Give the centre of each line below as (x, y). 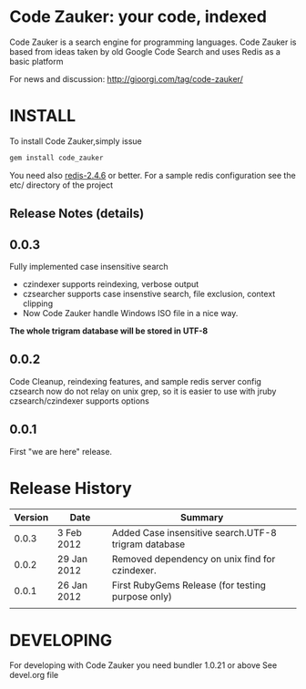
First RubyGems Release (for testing (189, 585)
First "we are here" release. (61, 451)
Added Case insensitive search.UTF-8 (194, 532)
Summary (202, 517)
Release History (71, 488)
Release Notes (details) (77, 214)
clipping (37, 303)
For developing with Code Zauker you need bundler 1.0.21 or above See (143, 665)
